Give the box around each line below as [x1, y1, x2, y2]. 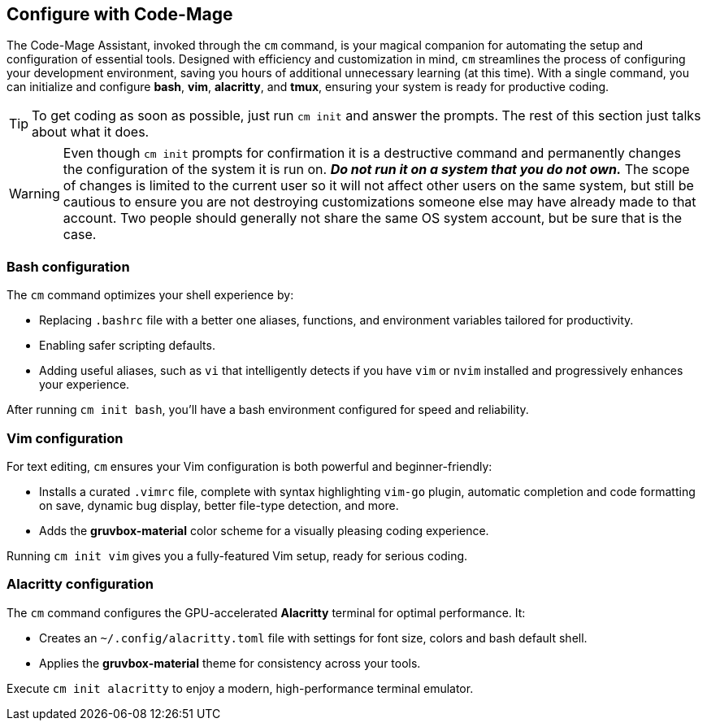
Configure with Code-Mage [7, 4, 233, 24]
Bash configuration [7, 258, 130, 275]
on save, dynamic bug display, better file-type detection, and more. [39, 498, 399, 512]
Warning [9, 185, 60, 202]
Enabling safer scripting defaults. [39, 338, 215, 353]
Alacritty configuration [7, 576, 154, 593]
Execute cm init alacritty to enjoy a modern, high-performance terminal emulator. [7, 681, 474, 695]
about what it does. [32, 124, 150, 141]
